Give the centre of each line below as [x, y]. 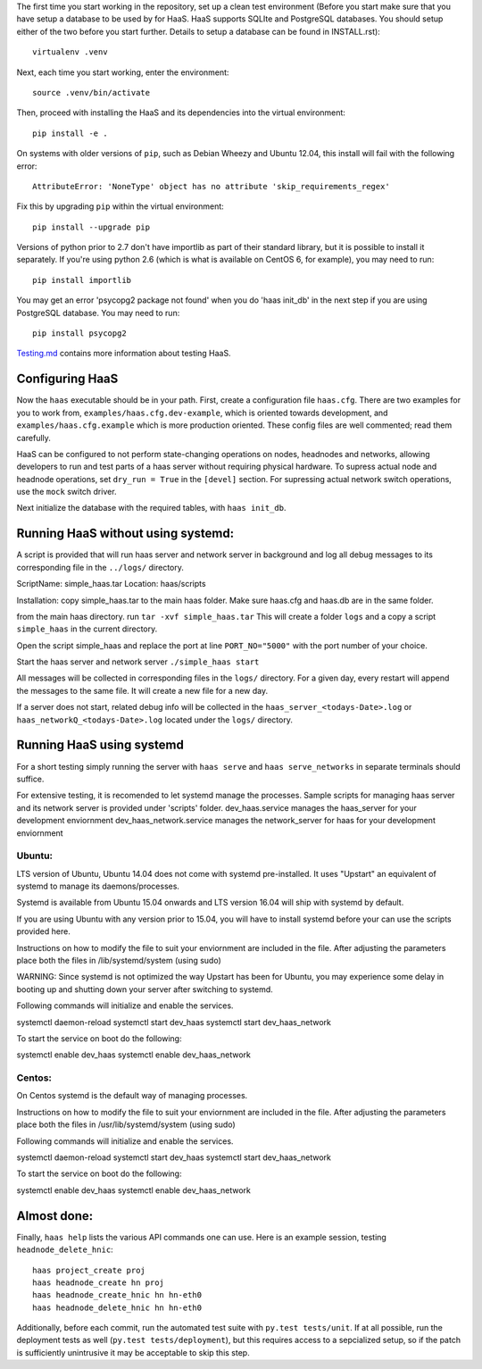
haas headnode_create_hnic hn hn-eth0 [117, 1295]
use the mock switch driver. [66, 492]
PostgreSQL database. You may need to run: [98, 313]
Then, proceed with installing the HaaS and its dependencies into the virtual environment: [181, 113]
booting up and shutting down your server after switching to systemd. [145, 989]
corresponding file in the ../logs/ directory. [100, 567]
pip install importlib [82, 280]
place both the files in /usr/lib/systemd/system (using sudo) [126, 1124]
